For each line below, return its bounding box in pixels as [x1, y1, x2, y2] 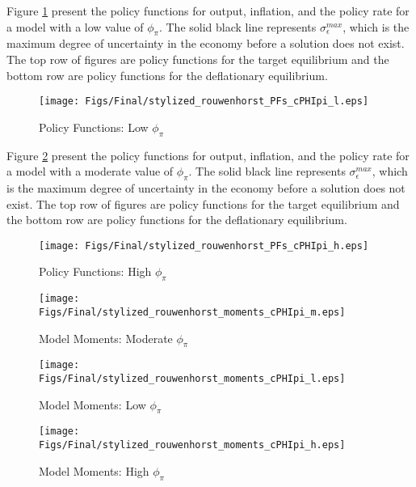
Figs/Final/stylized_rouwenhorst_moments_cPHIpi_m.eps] [39, 306, 346, 318]
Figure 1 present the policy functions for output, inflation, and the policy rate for [6, 2, 410, 19]
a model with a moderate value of [6, 163, 174, 180]
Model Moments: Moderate [39, 329, 173, 346]
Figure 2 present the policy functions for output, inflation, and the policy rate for [6, 146, 410, 163]
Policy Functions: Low [39, 118, 149, 135]
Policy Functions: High [39, 263, 152, 280]
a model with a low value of [6, 18, 144, 35]
